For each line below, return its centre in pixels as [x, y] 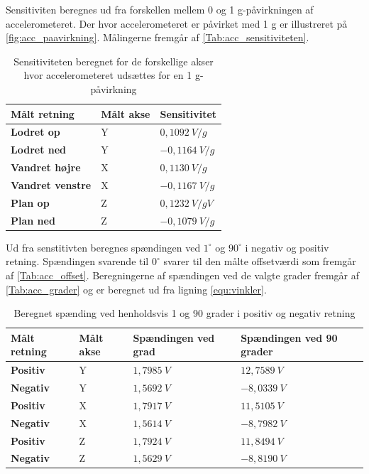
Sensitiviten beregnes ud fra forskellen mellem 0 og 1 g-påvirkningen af [160, 9]
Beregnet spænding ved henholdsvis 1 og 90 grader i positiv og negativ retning [184, 313]
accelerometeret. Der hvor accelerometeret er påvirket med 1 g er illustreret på [177, 23]
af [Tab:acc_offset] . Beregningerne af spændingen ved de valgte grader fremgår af [182, 275]
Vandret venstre [51, 184]
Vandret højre [46, 167]
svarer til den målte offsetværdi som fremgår [260, 261]
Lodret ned [39, 150]
